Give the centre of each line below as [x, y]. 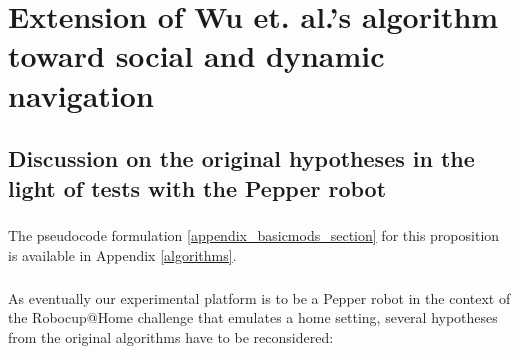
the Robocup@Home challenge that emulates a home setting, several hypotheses [253, 317]
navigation [81, 94]
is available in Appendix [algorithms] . [122, 254]
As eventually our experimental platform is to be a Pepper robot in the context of [259, 297]
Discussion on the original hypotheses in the [241, 158]
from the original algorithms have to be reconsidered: [171, 337]
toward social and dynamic [196, 55]
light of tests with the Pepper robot [197, 187]
